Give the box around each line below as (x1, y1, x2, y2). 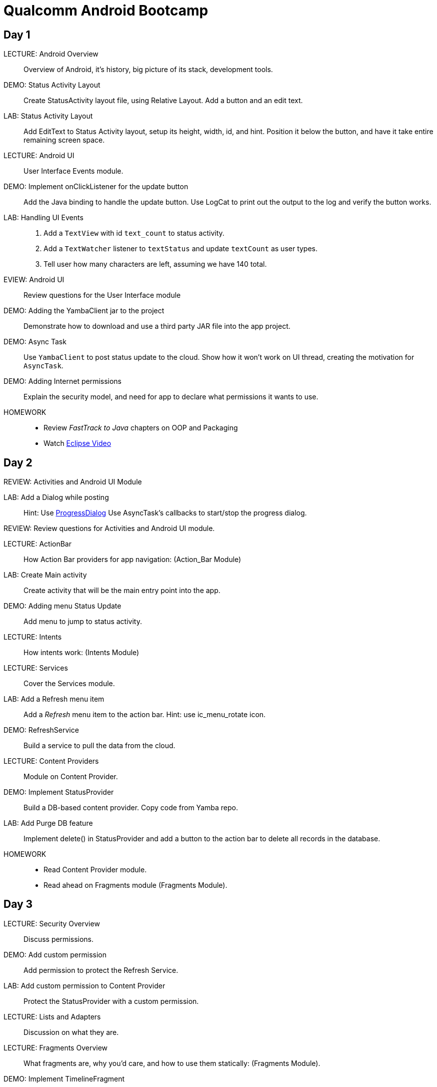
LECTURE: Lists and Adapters (3, 1012, 101, 1021)
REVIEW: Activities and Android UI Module (3, 477, 142, 486)
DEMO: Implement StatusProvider (3, 788, 114, 797)
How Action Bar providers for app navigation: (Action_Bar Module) (23, 555, 241, 564)
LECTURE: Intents (3, 633, 62, 642)
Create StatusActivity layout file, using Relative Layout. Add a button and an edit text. (23, 96, 303, 105)
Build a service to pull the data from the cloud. (23, 741, 175, 750)
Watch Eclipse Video (43, 439, 111, 448)
